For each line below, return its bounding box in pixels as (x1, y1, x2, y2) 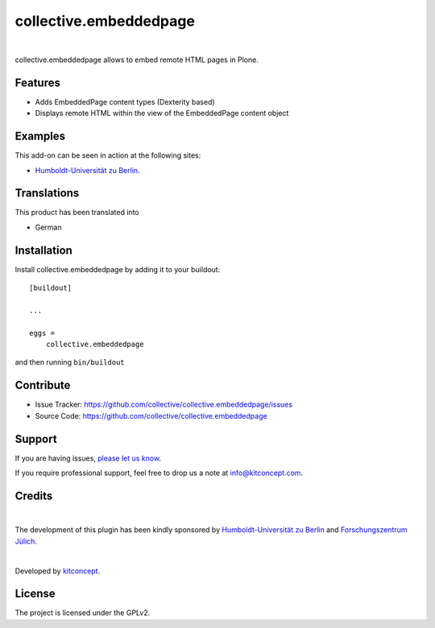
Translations (14, 186, 80, 200)
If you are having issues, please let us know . (14, 453, 161, 463)
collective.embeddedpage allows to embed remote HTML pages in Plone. (14, 55, 259, 64)
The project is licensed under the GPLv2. (14, 608, 151, 618)
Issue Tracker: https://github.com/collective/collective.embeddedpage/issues (35, 399, 293, 410)
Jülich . (14, 536, 38, 546)
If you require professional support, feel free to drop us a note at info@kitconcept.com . (14, 468, 304, 478)
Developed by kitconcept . (14, 566, 101, 576)
